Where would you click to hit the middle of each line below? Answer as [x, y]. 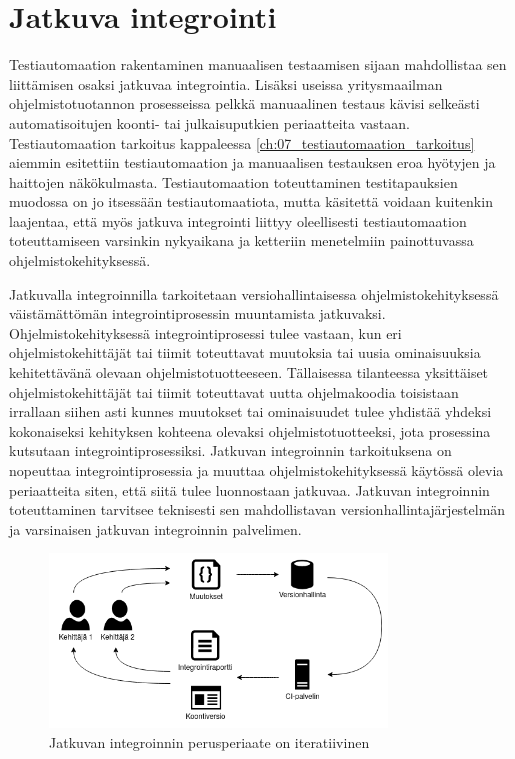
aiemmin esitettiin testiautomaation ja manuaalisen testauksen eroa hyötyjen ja [252, 162]
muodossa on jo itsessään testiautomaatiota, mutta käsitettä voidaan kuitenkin [251, 201]
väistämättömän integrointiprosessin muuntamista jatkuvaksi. [197, 313]
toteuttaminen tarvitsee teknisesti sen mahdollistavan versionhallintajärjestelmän [257, 509]
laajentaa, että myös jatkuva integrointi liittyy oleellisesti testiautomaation [238, 220]
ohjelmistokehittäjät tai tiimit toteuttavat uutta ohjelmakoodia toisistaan [234, 391]
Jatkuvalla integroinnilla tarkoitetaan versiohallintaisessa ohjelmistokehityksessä [254, 293]
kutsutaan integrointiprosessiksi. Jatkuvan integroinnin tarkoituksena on [230, 450]
